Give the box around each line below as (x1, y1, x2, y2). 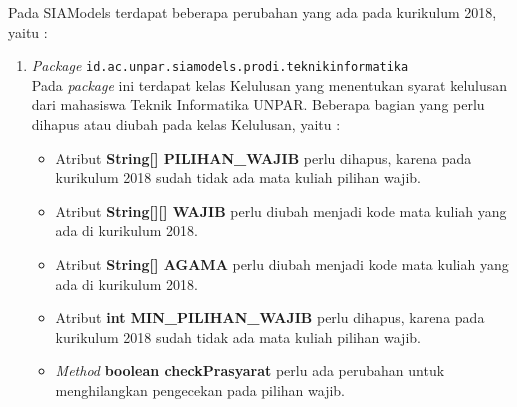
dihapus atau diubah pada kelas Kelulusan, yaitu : (31, 114, 341, 135)
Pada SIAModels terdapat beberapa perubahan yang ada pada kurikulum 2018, (8, 2, 497, 22)
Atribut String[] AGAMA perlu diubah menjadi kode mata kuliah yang (55, 254, 509, 274)
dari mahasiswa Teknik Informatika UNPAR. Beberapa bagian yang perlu (31, 94, 485, 115)
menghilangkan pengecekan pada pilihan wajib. (55, 379, 345, 400)
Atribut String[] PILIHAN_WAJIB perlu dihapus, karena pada (55, 147, 472, 168)
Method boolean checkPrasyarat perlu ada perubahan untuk (55, 360, 445, 381)
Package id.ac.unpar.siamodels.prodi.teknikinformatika (31, 55, 409, 76)
